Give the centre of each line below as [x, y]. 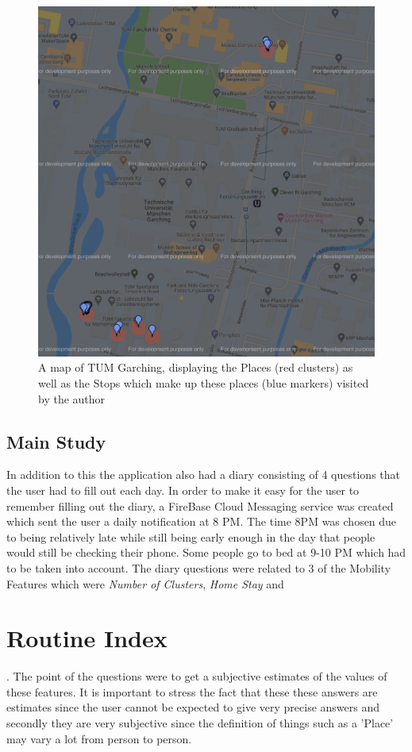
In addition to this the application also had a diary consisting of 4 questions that [203, 474]
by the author [72, 398]
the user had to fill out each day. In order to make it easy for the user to [183, 490]
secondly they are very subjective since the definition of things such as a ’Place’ [200, 723]
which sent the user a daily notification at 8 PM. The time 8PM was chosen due [202, 521]
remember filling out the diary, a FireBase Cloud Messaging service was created [200, 505]
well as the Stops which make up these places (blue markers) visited [204, 383]
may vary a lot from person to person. [99, 738]
